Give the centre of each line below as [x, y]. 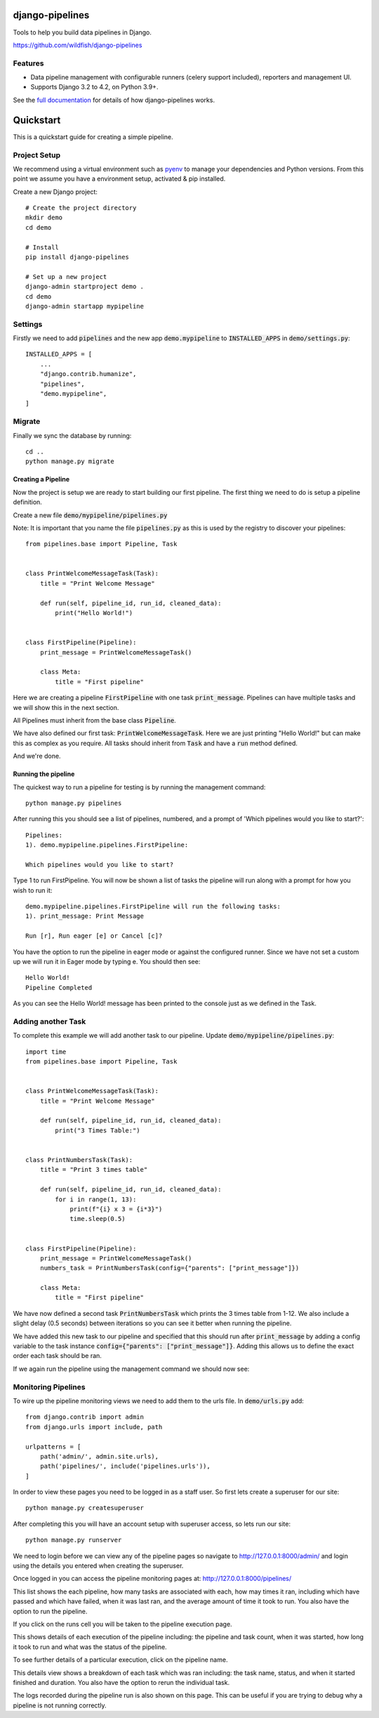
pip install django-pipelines [78, 257]
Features [28, 63]
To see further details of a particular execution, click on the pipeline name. [120, 1660]
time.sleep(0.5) [98, 1219]
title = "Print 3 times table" [94, 1170]
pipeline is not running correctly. [60, 1705]
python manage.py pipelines [74, 803]
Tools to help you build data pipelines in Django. [82, 32]
